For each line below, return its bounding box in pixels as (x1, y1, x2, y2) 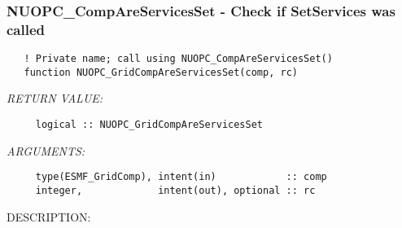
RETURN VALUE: (7, 90, 103, 107)
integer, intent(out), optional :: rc (35, 184, 316, 196)
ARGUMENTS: (7, 142, 85, 159)
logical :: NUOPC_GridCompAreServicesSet (35, 119, 263, 131)
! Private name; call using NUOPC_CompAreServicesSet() (24, 53, 333, 65)
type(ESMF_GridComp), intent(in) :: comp (35, 171, 327, 183)
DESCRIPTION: (7, 208, 91, 225)
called (7, 19, 46, 39)
